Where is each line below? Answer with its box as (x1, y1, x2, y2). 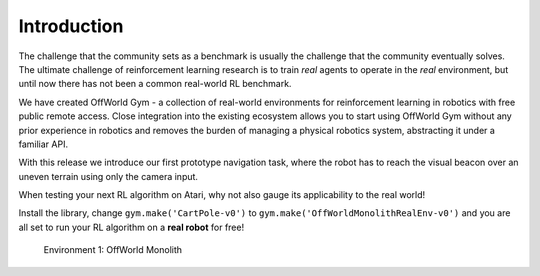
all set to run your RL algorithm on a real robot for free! (18, 221, 245, 233)
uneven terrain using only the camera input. (18, 170, 199, 182)
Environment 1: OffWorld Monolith (43, 244, 183, 256)
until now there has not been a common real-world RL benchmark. (18, 78, 292, 90)
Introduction (18, 15, 124, 37)
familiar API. (18, 138, 69, 150)
